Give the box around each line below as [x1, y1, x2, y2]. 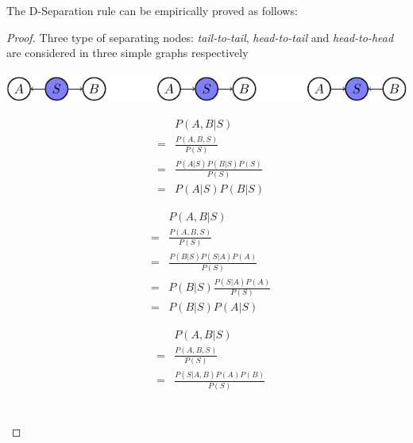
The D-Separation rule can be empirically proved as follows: [6, 2, 298, 18]
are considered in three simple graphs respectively [6, 44, 249, 61]
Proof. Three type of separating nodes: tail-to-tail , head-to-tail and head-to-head [6, 29, 394, 45]
